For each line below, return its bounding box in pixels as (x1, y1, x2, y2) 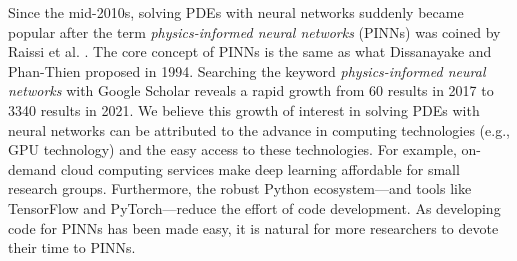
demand (8, 158, 57, 179)
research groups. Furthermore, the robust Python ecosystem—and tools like (8, 178, 472, 199)
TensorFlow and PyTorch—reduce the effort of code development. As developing (8, 197, 501, 218)
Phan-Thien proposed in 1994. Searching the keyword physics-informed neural (8, 60, 486, 81)
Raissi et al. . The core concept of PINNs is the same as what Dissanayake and (8, 41, 492, 62)
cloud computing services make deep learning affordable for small (60, 158, 460, 179)
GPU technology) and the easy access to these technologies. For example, (8, 139, 457, 160)
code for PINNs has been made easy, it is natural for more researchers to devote (8, 217, 499, 238)
